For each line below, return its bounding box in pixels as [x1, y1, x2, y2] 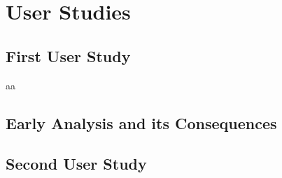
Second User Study [6, 153, 147, 175]
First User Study [6, 45, 131, 66]
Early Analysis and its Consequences [6, 112, 277, 133]
